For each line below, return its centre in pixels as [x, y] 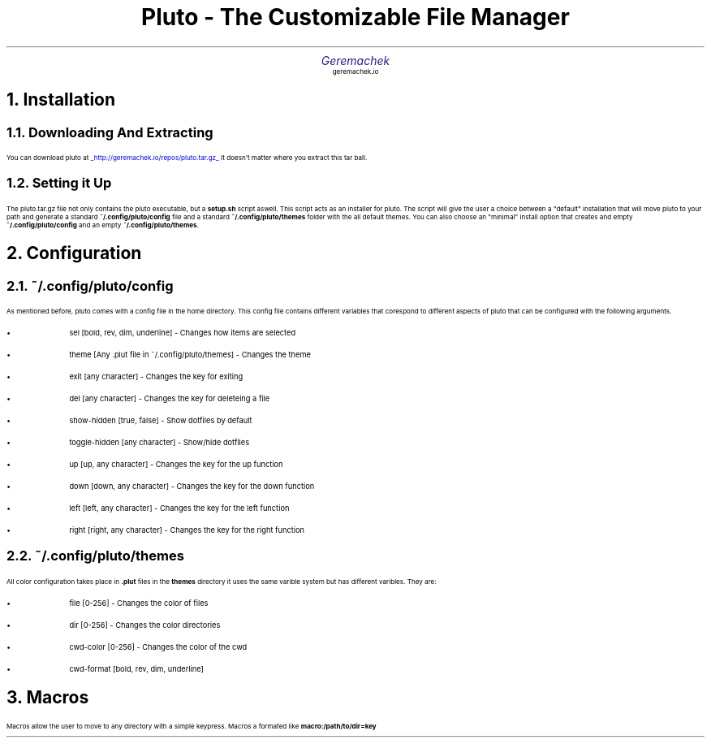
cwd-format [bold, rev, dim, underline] [136, 668]
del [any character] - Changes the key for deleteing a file [170, 398]
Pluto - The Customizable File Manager [355, 17]
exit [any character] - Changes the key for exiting [156, 376]
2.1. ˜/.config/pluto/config [90, 285]
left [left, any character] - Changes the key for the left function [179, 508]
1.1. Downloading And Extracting [110, 132]
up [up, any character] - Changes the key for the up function [176, 464]
